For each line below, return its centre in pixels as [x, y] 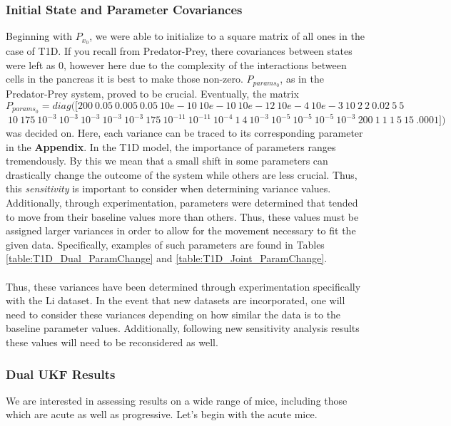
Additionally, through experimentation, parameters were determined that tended [182, 203]
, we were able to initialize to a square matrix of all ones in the [227, 36]
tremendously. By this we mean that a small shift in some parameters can [167, 161]
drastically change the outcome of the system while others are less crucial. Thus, [182, 174]
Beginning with [39, 36]
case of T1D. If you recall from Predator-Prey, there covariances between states [179, 51]
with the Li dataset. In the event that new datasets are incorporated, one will [176, 300]
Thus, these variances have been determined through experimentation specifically [183, 286]
